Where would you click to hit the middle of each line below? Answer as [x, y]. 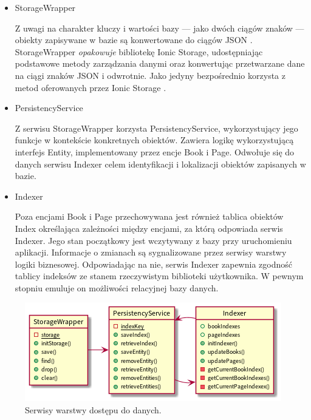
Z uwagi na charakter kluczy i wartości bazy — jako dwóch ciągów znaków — [159, 28]
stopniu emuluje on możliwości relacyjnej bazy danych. [117, 287]
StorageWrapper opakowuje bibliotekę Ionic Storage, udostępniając [139, 51]
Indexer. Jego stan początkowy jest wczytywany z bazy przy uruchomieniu [153, 240]
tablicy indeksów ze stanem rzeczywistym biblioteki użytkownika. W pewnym [159, 276]
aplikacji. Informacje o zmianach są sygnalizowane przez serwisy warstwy [151, 252]
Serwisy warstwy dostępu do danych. [93, 410]
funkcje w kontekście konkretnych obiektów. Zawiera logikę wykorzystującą [154, 140]
